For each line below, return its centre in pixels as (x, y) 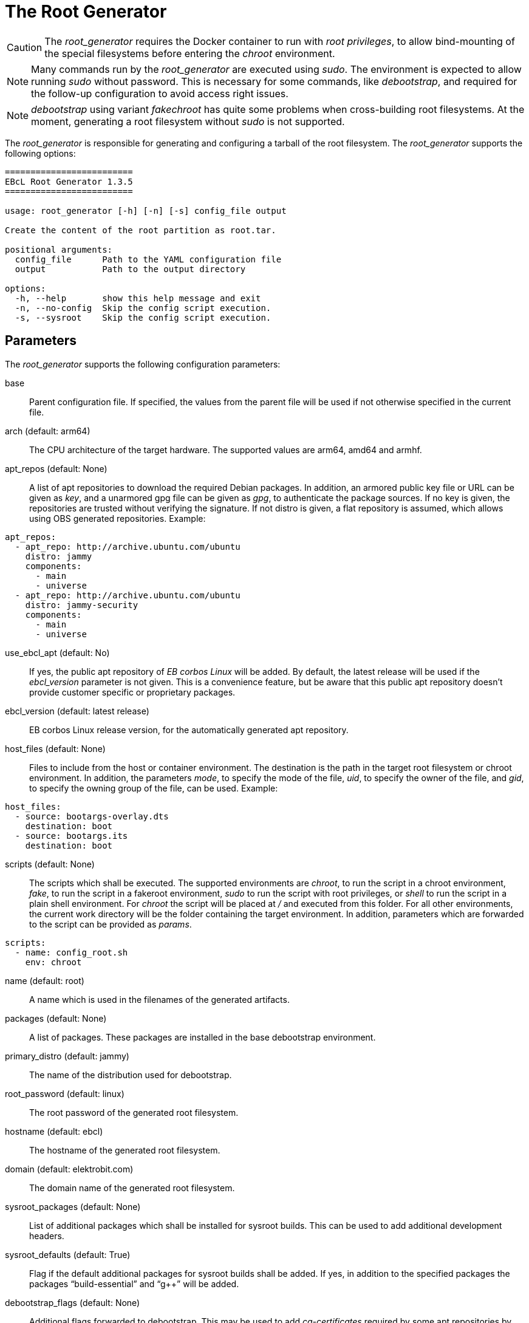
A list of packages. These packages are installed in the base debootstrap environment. (203, 1037)
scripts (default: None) (50, 864)
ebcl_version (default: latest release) (77, 711)
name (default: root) (45, 980)
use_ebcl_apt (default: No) (57, 652)
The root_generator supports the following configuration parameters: (143, 364)
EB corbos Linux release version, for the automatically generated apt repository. (189, 730)
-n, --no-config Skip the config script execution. (143, 308)
